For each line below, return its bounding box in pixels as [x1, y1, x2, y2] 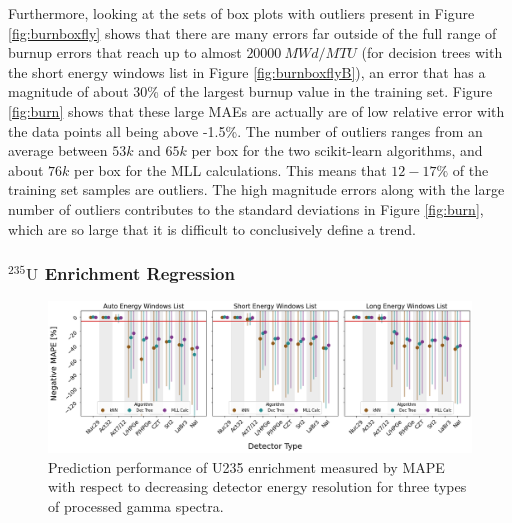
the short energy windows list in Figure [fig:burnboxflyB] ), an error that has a [8, 61, 486, 82]
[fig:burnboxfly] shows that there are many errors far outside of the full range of [8, 22, 497, 43]
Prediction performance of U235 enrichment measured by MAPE [48, 456, 445, 477]
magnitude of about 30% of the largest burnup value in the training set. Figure [8, 81, 493, 102]
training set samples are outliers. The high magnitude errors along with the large [8, 179, 505, 200]
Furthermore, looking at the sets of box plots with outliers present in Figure [8, 3, 475, 23]
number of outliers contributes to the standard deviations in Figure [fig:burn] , [8, 198, 484, 219]
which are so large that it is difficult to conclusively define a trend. [8, 218, 416, 239]
